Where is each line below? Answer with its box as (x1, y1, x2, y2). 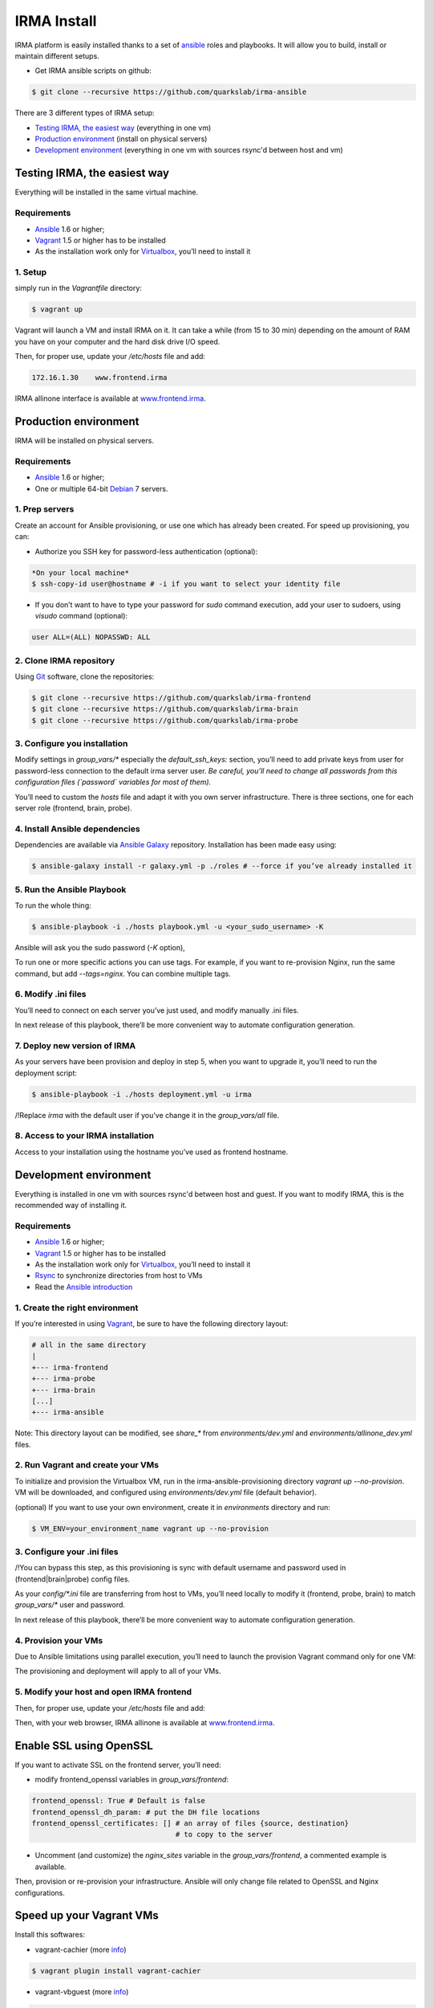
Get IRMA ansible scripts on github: (34, 66, 152, 76)
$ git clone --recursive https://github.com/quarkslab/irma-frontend (31, 693, 311, 702)
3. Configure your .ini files (14, 1546, 119, 1557)
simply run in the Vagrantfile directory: (14, 284, 142, 293)
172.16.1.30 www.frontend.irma (31, 373, 168, 382)
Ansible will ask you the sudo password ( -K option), (14, 942, 186, 952)
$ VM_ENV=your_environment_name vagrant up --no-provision (31, 1524, 269, 1533)
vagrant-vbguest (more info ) (34, 1986, 129, 1996)
